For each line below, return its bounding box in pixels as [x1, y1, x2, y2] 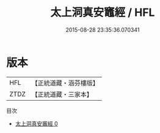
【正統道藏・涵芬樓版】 [31, 79, 100, 87]
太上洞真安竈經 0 [15, 120, 58, 127]
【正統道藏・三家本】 [31, 90, 93, 98]
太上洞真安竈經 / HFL [50, 5, 155, 20]
